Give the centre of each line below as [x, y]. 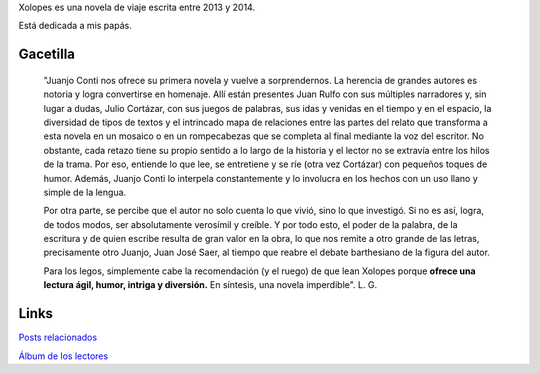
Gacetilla [46, 54]
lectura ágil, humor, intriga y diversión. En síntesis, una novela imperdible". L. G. [210, 285]
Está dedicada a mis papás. [75, 26]
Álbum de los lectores [63, 356]
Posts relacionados [58, 337]
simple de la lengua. [85, 192]
